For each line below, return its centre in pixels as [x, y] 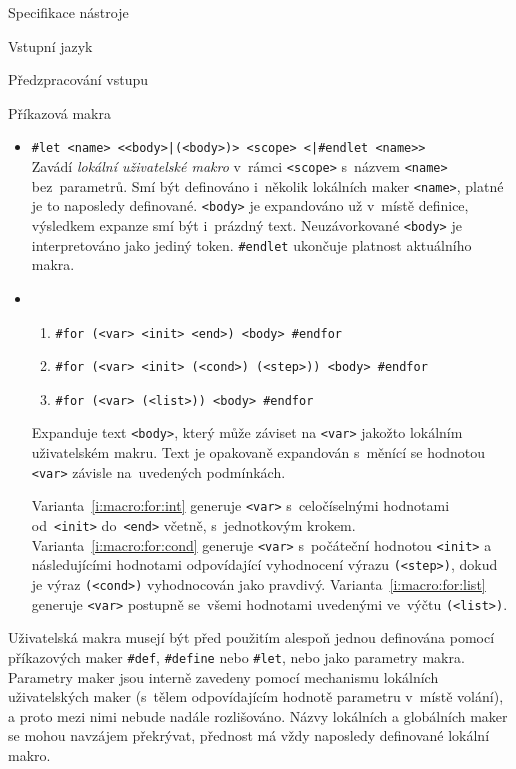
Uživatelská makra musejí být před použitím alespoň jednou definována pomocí [251, 637]
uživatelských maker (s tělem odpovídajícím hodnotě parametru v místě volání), [256, 696]
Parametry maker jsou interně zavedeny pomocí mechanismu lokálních [223, 676]
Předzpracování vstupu [78, 79]
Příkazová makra [59, 112]
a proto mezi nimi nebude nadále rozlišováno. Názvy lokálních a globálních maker [258, 715]
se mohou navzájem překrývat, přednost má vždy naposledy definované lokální [249, 735]
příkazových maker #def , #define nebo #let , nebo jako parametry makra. [236, 656]
